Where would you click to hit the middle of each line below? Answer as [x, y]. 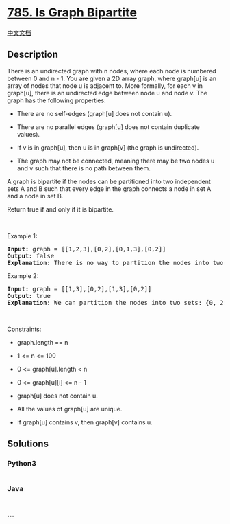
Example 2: [23, 275]
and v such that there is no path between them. [84, 168]
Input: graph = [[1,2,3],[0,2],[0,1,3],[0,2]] [87, 249]
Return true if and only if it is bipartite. [61, 209]
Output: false [31, 256]
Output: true [29, 296]
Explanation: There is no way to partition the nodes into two [115, 263]
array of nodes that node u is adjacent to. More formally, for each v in [105, 86]
